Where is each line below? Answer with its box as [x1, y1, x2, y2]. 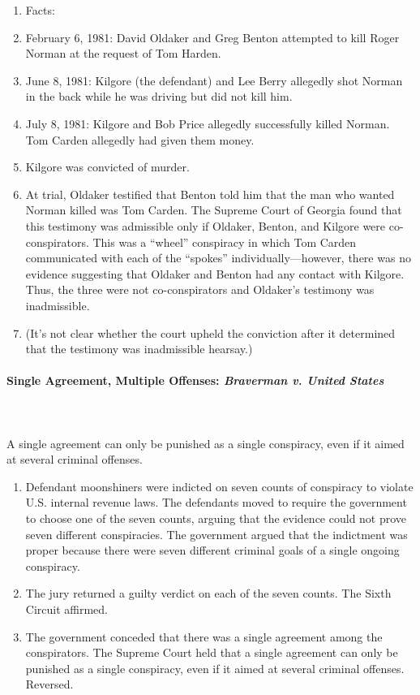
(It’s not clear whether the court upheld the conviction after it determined [25, 324, 396, 341]
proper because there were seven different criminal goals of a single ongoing [25, 542, 400, 559]
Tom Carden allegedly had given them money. [25, 131, 255, 148]
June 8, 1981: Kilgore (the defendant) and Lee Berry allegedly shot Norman [25, 71, 403, 88]
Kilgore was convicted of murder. [25, 158, 190, 175]
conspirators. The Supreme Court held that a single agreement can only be [25, 644, 398, 661]
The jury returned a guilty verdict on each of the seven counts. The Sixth [25, 585, 392, 602]
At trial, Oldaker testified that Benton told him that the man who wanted [25, 185, 395, 202]
